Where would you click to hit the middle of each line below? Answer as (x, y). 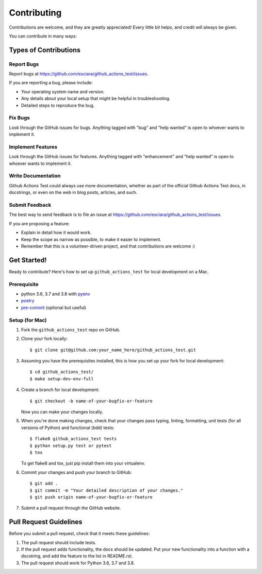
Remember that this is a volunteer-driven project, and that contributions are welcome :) (108, 246)
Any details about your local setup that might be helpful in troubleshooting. (96, 99)
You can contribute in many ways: (43, 36)
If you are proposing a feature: (39, 223)
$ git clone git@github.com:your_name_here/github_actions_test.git (113, 350)
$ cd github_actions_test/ (62, 372)
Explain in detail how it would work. (56, 233)
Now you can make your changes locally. (62, 412)
